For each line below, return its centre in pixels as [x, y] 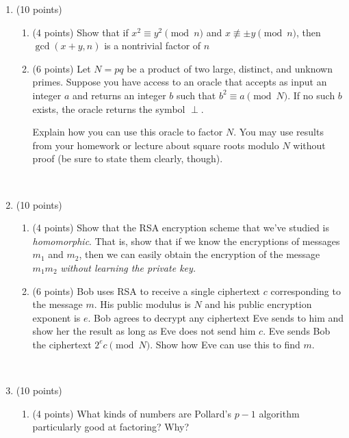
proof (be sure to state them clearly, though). [128, 158]
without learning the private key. [128, 267]
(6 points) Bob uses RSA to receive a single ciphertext [146, 291]
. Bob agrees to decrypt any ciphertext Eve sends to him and [216, 317]
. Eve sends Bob [297, 331]
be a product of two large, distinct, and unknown [230, 68]
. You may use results [279, 132]
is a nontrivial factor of [153, 46]
